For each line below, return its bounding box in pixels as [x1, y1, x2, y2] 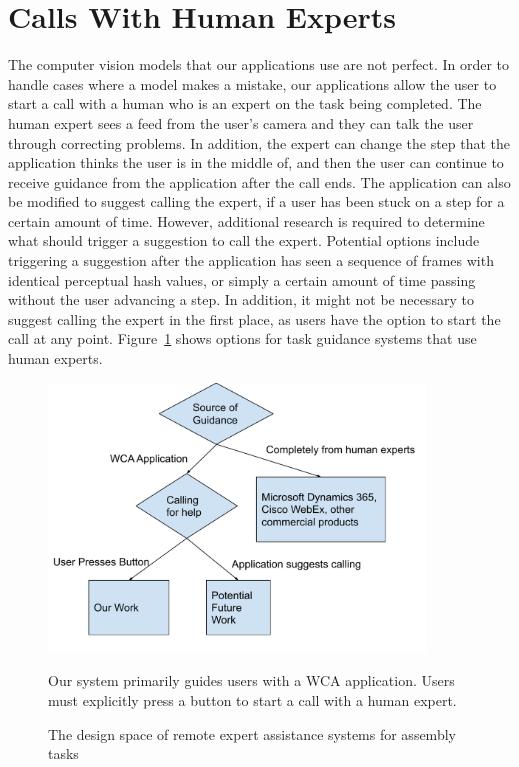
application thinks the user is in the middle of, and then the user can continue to [8, 152, 504, 173]
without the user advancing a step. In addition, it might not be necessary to [8, 289, 474, 310]
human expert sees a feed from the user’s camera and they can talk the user [8, 112, 474, 133]
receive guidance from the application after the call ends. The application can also [8, 171, 511, 192]
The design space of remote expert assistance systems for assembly [48, 723, 456, 744]
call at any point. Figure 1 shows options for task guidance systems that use [8, 328, 477, 349]
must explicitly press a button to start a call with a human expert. [48, 689, 457, 710]
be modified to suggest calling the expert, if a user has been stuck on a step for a [8, 191, 505, 212]
